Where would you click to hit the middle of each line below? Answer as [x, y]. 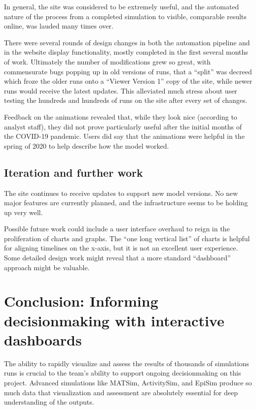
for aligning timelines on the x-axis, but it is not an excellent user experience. [121, 248]
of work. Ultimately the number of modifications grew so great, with [107, 61]
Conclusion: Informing [81, 301]
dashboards [43, 339]
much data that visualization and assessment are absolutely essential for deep [121, 392]
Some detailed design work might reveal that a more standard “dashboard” [117, 258]
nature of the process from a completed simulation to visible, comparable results [125, 16]
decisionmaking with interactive [114, 320]
